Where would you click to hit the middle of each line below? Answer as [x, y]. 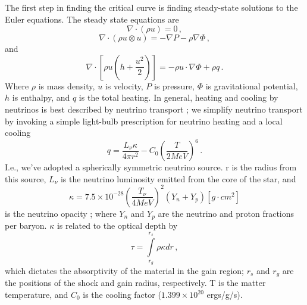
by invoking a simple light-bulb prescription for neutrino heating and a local [144, 121]
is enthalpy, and [41, 97]
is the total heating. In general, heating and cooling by [178, 97]
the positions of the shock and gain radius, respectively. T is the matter [135, 283]
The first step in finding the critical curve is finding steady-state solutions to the [151, 7]
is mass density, [67, 85]
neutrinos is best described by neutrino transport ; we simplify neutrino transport [154, 109]
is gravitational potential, [252, 85]
